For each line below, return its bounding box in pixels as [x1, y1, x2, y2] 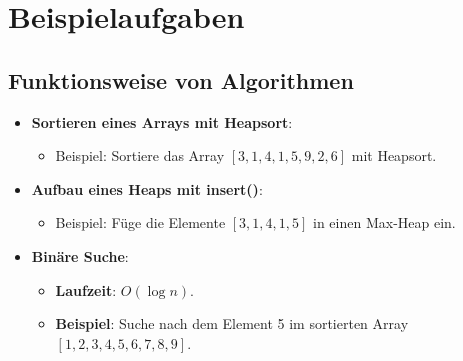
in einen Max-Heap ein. [313, 212, 456, 233]
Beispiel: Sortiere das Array [55, 145, 225, 166]
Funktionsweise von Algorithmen [8, 64, 354, 95]
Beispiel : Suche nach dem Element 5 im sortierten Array [55, 313, 409, 334]
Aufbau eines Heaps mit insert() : [31, 178, 263, 199]
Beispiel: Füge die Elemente [55, 212, 226, 233]
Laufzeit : [55, 279, 117, 300]
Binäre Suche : [31, 245, 129, 266]
